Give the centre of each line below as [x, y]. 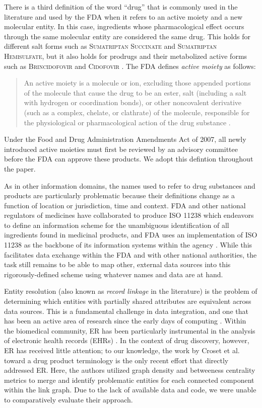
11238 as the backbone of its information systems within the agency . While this [128, 245]
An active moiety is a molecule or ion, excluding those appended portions [137, 83]
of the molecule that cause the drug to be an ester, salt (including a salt [135, 92]
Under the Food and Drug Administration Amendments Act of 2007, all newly [125, 139]
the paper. [20, 168]
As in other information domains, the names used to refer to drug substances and [130, 185]
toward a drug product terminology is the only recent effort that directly [116, 360]
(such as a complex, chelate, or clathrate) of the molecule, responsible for [137, 112]
